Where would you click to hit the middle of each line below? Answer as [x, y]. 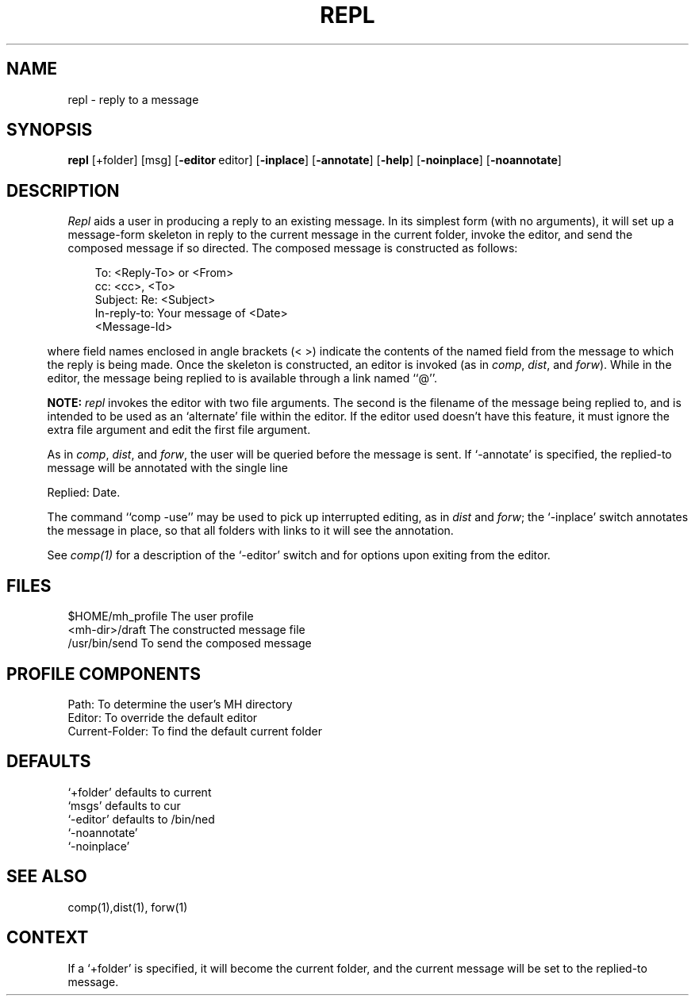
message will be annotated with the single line [167, 468]
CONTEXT [48, 938]
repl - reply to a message [133, 99]
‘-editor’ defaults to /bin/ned [141, 819]
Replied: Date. [84, 493]
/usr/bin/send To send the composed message [190, 643]
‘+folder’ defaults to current [140, 792]
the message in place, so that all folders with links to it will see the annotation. [250, 531]
